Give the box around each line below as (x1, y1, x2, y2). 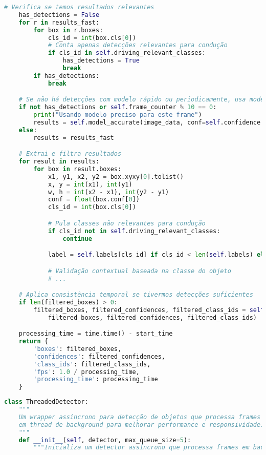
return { (18, 338, 48, 345)
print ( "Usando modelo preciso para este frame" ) (33, 111, 202, 119)
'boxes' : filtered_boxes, (33, 345, 122, 353)
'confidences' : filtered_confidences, (33, 353, 166, 360)
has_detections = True (62, 57, 140, 65)
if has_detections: (33, 72, 100, 79)
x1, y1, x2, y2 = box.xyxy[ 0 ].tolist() (48, 173, 184, 180)
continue (62, 235, 92, 242)
